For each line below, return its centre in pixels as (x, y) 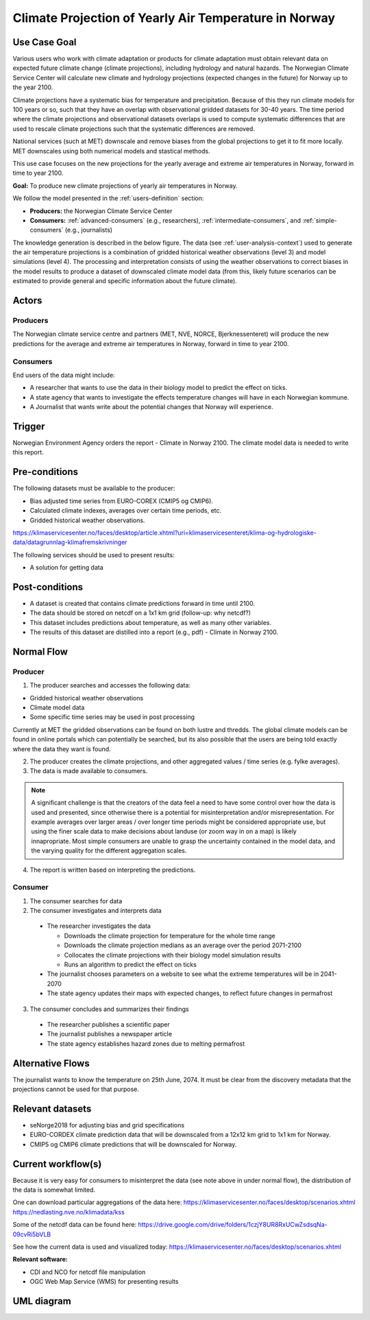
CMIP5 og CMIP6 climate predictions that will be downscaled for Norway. (133, 1144)
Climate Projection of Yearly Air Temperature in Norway (174, 18)
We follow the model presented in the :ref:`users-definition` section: (108, 198)
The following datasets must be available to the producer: (94, 488)
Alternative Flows (51, 1063)
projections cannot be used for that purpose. (76, 1089)
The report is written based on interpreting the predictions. (113, 870)
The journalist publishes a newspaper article (110, 1034)
